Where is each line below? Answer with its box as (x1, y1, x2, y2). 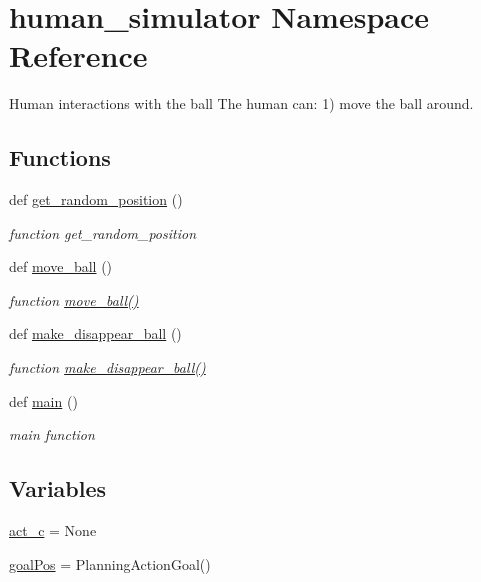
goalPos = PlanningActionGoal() (9, 553, 211, 574)
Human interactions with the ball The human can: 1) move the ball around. (9, 93, 474, 114)
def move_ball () (9, 256, 113, 277)
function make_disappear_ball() (9, 357, 206, 378)
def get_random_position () (9, 189, 183, 210)
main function (9, 424, 95, 445)
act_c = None (9, 520, 97, 541)
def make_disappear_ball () (9, 323, 182, 344)
